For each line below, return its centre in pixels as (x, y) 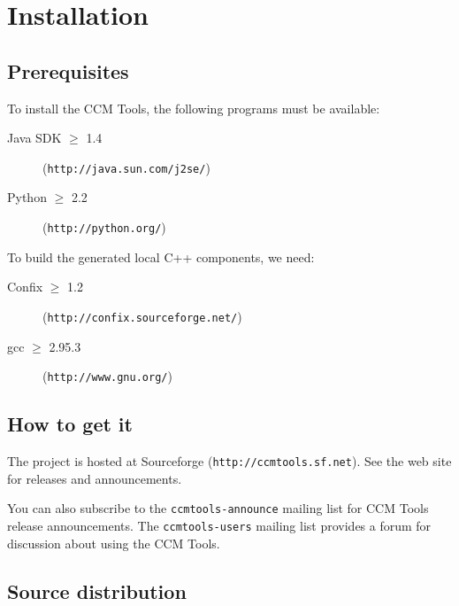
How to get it (70, 424)
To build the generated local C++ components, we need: (161, 256)
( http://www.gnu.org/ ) (107, 376)
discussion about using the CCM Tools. (114, 543)
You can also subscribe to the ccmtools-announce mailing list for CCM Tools (218, 508)
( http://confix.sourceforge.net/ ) (142, 316)
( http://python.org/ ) (104, 227)
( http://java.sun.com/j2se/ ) (126, 167)
